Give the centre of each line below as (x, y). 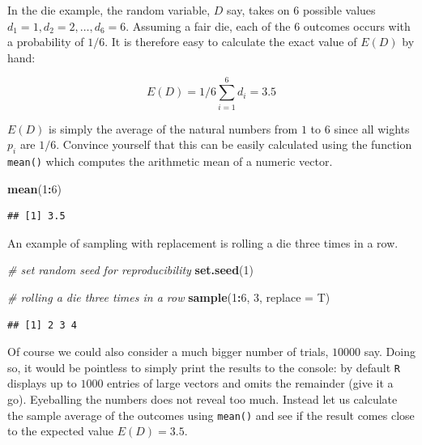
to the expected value (61, 431)
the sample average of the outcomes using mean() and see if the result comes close (211, 415)
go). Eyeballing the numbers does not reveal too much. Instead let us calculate (202, 398)
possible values (339, 10)
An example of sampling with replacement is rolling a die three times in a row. (203, 242)
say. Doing (390, 352)
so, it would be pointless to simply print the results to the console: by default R (204, 367)
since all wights (372, 128)
